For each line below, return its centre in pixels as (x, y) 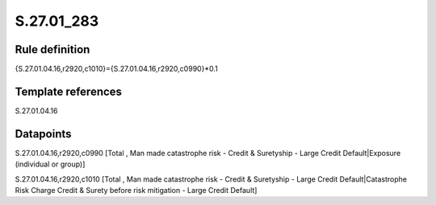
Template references (69, 91)
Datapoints (43, 134)
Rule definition (52, 49)
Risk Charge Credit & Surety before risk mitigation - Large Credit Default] (136, 191)
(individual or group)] (50, 164)
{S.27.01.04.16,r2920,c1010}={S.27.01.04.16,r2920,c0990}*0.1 (116, 69)
